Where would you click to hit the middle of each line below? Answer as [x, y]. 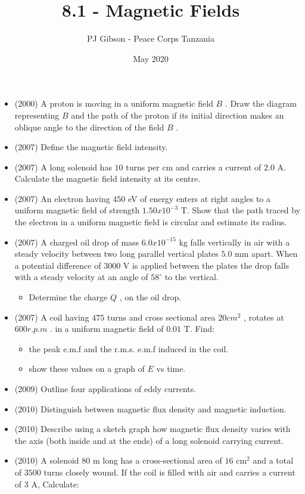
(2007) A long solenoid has [63, 167]
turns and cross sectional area [161, 317]
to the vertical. [192, 277]
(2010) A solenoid [47, 460]
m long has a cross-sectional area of [157, 460]
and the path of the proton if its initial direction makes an [178, 115]
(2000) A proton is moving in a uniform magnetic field [114, 103]
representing [37, 115]
